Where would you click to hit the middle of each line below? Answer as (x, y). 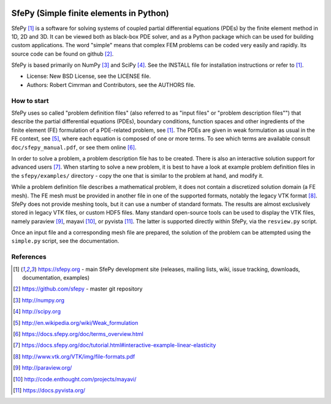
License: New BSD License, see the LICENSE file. (89, 76)
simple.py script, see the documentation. (65, 241)
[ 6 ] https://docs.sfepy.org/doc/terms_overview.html (78, 333)
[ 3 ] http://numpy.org (39, 300)
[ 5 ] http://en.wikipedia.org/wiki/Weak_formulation (76, 322)
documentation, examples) (56, 278)
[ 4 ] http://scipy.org (37, 311)
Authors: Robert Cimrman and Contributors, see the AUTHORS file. (111, 85)
